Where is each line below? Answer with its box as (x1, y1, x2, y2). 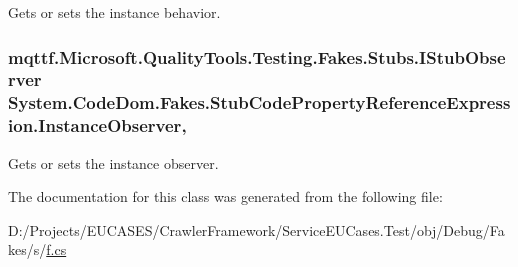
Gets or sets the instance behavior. (8, 2, 221, 22)
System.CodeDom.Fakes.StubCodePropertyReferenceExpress (8, 90, 511, 115)
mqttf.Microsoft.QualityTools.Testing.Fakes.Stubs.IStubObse (8, 44, 506, 69)
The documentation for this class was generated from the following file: (8, 186, 443, 207)
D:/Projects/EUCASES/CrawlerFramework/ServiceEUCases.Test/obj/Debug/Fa (8, 219, 505, 240)
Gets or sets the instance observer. (8, 152, 219, 173)
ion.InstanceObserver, (8, 113, 187, 138)
